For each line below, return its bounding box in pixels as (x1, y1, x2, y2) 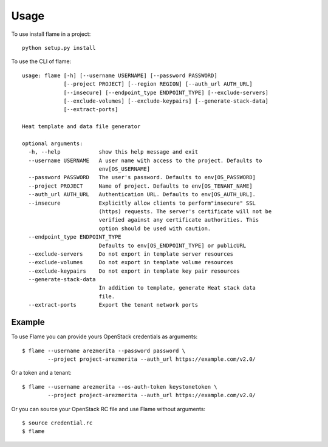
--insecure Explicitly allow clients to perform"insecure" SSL (28, 199, 256, 206)
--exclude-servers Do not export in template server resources (28, 250, 234, 258)
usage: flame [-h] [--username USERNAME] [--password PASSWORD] (22, 72, 218, 79)
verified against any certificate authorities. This (98, 216, 259, 223)
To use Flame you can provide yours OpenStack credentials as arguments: (11, 333, 197, 340)
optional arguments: (22, 140, 83, 147)
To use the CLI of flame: (11, 58, 72, 65)
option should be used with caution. (98, 225, 211, 232)
